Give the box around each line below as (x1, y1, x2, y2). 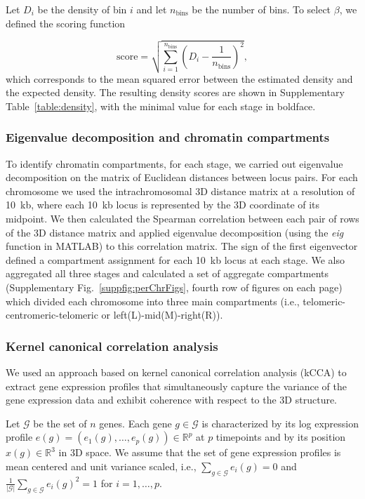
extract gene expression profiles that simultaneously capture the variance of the (6, 378, 347, 393)
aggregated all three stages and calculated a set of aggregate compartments (6, 266, 329, 281)
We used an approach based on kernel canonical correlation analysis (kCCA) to (6, 365, 347, 380)
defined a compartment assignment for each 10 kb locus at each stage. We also (6, 252, 345, 267)
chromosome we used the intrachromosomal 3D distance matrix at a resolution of (6, 183, 355, 198)
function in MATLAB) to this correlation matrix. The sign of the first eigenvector (6, 239, 358, 253)
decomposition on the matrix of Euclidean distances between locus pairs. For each (6, 170, 358, 185)
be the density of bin (37, 2, 127, 16)
